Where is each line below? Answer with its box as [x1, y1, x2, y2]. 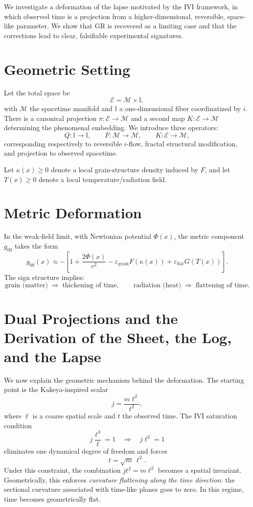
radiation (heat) [133, 282, 182, 289]
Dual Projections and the [4, 308, 178, 328]
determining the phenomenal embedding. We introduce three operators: [4, 122, 218, 133]
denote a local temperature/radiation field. [38, 174, 167, 184]
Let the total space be [4, 87, 70, 97]
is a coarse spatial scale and [32, 410, 115, 420]
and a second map [131, 113, 185, 123]
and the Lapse [4, 346, 101, 366]
